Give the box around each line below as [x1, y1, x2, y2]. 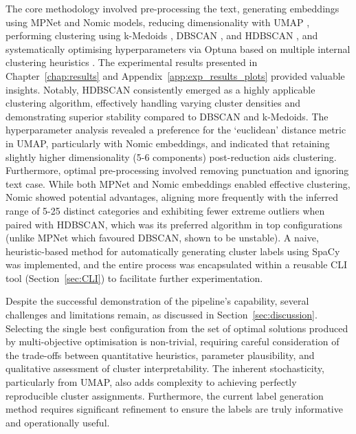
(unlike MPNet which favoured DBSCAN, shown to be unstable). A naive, [5, 230, 319, 245]
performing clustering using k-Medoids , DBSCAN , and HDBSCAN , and [5, 28, 318, 43]
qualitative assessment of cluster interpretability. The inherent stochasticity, [5, 361, 324, 376]
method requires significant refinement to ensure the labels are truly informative [5, 402, 343, 416]
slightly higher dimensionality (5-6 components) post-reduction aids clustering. [5, 149, 337, 164]
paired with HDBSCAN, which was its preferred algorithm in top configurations [5, 217, 343, 231]
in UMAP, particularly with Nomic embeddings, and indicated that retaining [5, 135, 330, 150]
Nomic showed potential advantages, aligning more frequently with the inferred [5, 190, 339, 204]
